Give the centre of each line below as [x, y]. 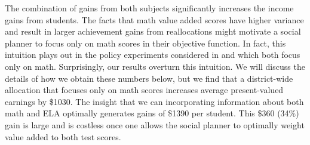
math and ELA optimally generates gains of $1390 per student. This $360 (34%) [152, 113]
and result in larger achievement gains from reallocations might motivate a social [153, 31]
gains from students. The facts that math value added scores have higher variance [154, 19]
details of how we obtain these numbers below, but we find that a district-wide [149, 78]
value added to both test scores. [63, 136]
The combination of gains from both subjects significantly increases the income [149, 8]
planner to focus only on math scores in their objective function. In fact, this [145, 43]
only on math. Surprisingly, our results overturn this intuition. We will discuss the [155, 66]
